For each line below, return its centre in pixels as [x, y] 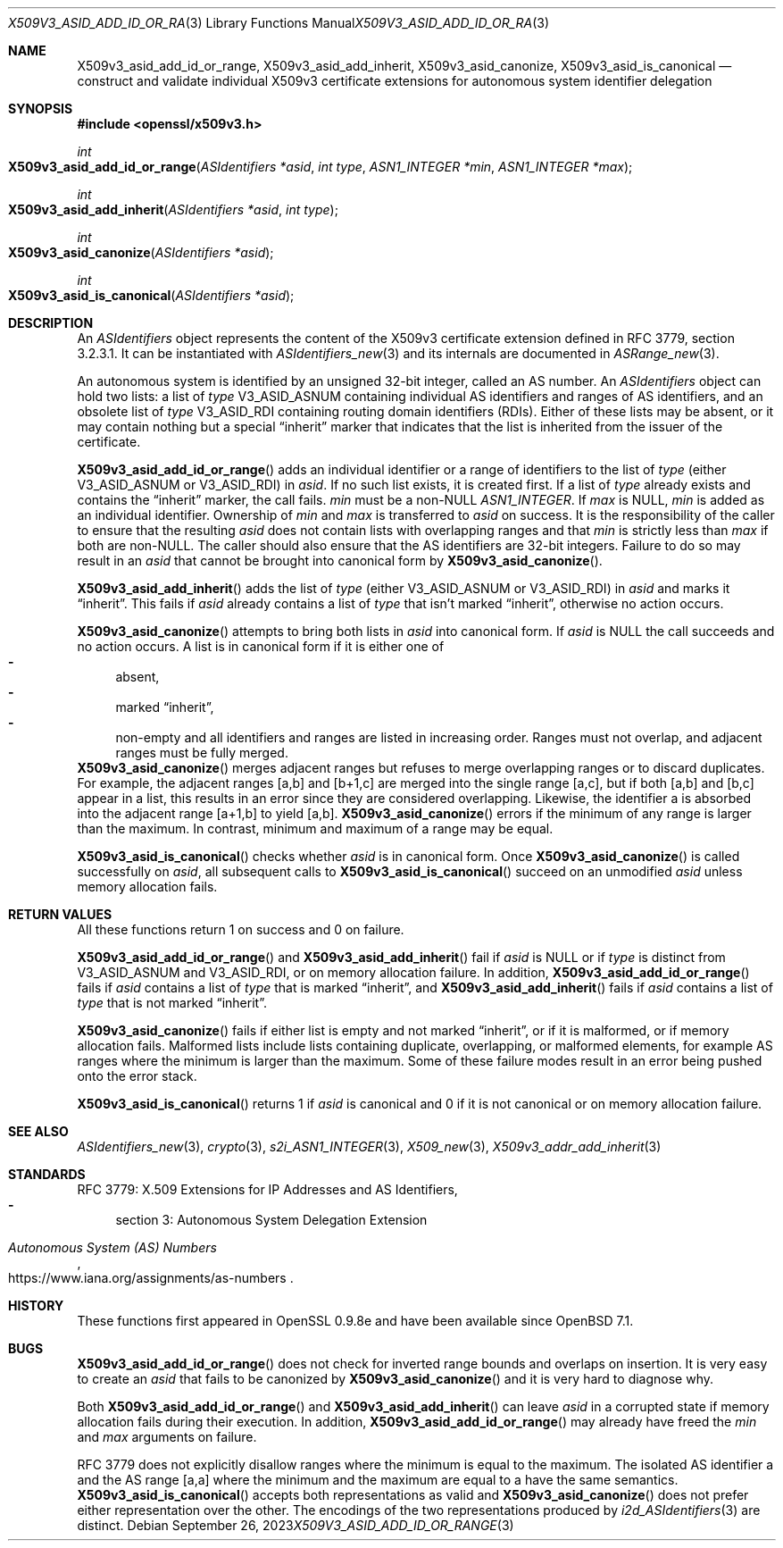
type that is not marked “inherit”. [172, 1003]
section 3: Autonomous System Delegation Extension [271, 1220]
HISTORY [36, 1305]
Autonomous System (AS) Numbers [112, 1247]
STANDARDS [47, 1174]
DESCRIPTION [51, 323]
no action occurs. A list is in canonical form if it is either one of [261, 646]
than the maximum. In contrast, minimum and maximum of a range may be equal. [315, 828]
